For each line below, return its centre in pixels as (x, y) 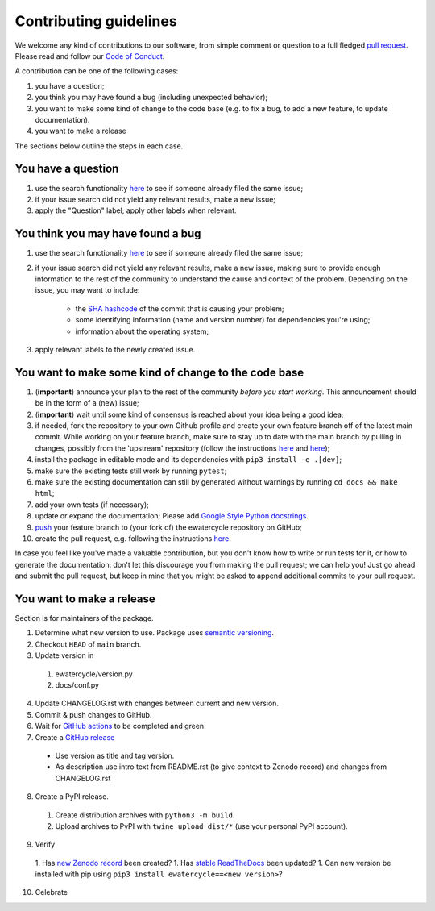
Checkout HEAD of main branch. (88, 644)
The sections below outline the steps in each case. (99, 146)
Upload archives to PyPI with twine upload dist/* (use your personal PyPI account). (201, 826)
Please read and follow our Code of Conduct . (90, 56)
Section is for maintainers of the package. (84, 618)
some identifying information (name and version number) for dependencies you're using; (223, 320)
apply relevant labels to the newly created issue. (115, 349)
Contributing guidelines (96, 21)
